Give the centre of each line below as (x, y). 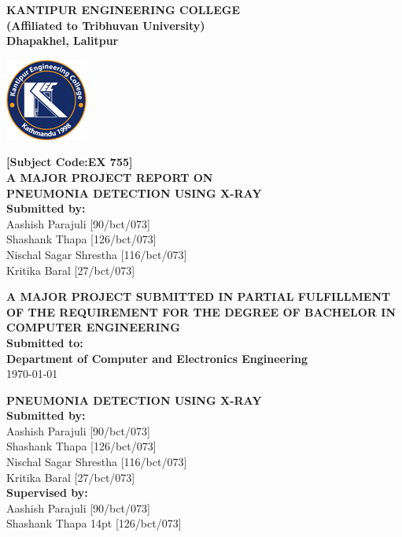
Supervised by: (47, 493)
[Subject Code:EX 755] (70, 162)
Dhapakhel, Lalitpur (63, 41)
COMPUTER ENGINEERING (93, 327)
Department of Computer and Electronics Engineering (157, 358)
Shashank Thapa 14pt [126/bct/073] (94, 523)
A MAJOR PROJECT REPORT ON (110, 177)
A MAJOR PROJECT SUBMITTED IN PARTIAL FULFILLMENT (199, 296)
